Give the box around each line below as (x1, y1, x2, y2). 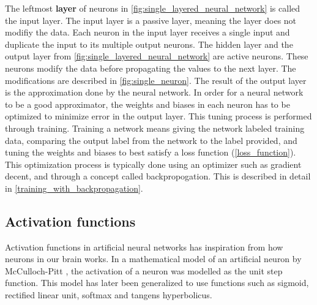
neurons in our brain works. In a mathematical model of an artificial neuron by (5, 252, 302, 265)
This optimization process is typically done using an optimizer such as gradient (5, 157, 302, 170)
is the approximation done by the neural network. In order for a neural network (5, 86, 304, 99)
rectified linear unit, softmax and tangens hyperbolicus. (5, 288, 212, 301)
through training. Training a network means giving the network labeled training (5, 121, 305, 134)
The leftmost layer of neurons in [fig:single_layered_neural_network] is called (5, 2, 300, 14)
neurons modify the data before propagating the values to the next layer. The (5, 61, 296, 74)
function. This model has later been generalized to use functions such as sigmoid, (5, 276, 309, 289)
